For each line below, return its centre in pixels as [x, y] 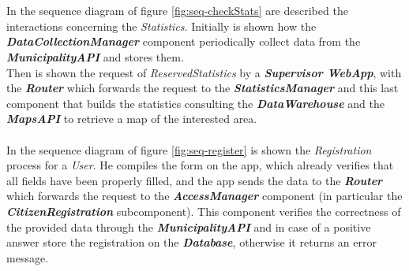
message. [28, 257]
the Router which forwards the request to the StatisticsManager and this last [203, 88]
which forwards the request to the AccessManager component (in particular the [204, 196]
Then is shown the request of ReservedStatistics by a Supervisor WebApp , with [204, 72]
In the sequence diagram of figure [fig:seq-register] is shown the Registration [189, 149]
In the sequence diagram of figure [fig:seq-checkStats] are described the [177, 11]
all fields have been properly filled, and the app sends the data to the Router [195, 180]
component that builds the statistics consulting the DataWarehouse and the [195, 103]
